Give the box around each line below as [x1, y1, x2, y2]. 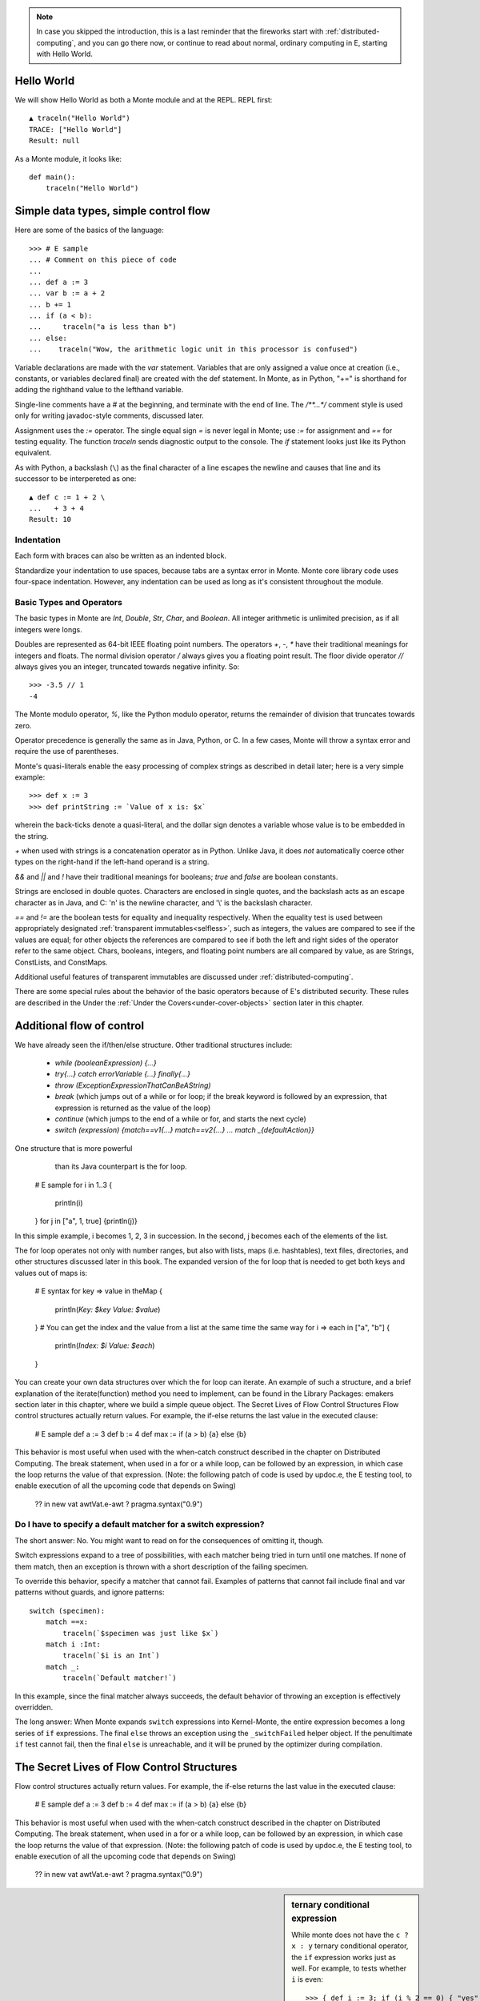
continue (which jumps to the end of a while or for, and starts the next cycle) [54, 1113, 307, 1124]
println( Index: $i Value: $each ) [54, 1341, 155, 1350]
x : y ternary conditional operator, [291, 1941, 409, 1951]
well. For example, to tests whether [291, 1963, 407, 1973]
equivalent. [14, 448, 52, 458]
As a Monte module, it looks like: [14, 154, 122, 163]
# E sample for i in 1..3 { [34, 1180, 112, 1189]
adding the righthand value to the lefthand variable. [14, 385, 184, 395]
